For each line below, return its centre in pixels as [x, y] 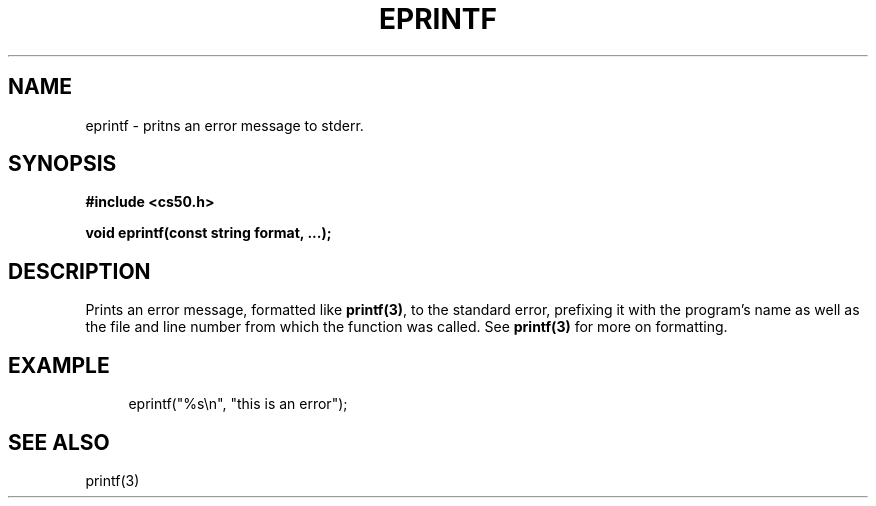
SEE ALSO [59, 442]
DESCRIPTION [79, 271]
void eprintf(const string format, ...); [208, 233]
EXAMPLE [59, 365]
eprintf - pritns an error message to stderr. [224, 125]
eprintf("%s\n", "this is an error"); [238, 404]
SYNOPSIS [62, 164]
